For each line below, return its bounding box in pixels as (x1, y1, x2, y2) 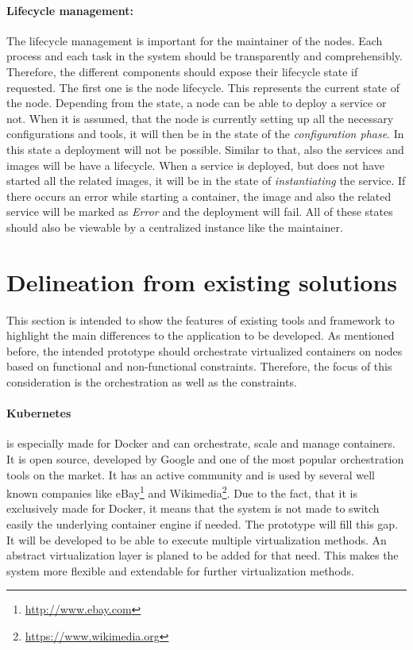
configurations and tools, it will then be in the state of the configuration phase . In (6, 125, 404, 142)
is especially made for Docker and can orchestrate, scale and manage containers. (6, 435, 396, 452)
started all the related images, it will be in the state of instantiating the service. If (6, 172, 406, 189)
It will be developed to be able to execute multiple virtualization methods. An (6, 531, 387, 548)
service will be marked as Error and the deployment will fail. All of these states (6, 203, 393, 220)
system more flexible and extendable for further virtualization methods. (6, 562, 354, 579)
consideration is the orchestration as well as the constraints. (6, 374, 297, 390)
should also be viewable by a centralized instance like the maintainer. (6, 218, 343, 235)
